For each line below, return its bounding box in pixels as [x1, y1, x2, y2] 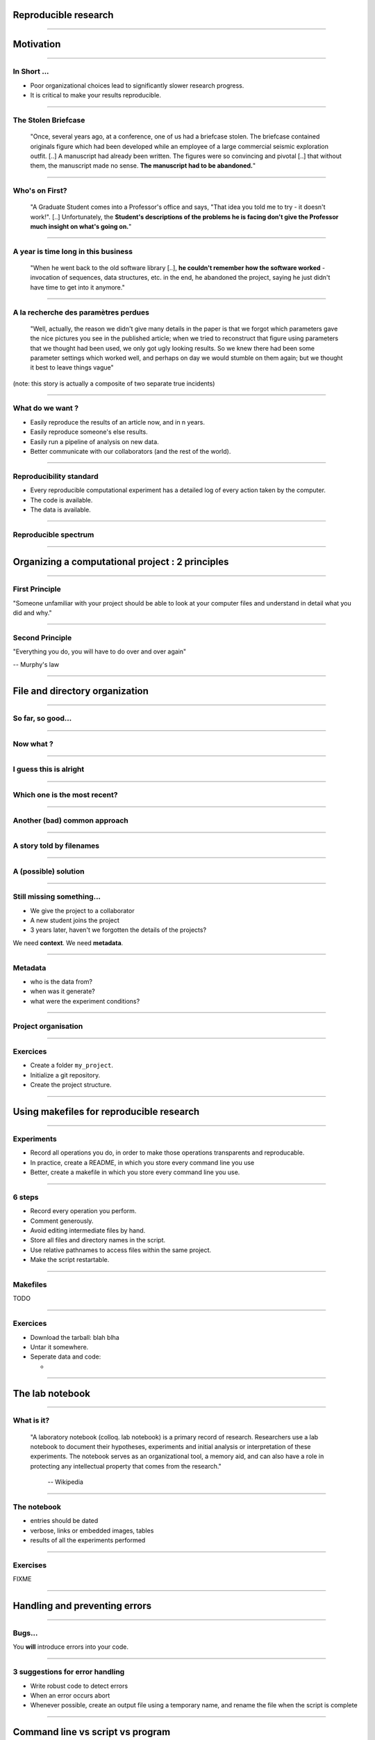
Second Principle [12, 633, 72, 642]
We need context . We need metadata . [12, 938, 124, 947]
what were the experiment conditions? [30, 997, 140, 1005]
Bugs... [12, 1629, 38, 1638]
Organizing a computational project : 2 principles [12, 556, 229, 568]
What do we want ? [12, 404, 79, 413]
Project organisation [12, 1021, 83, 1031]
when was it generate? [30, 987, 95, 995]
